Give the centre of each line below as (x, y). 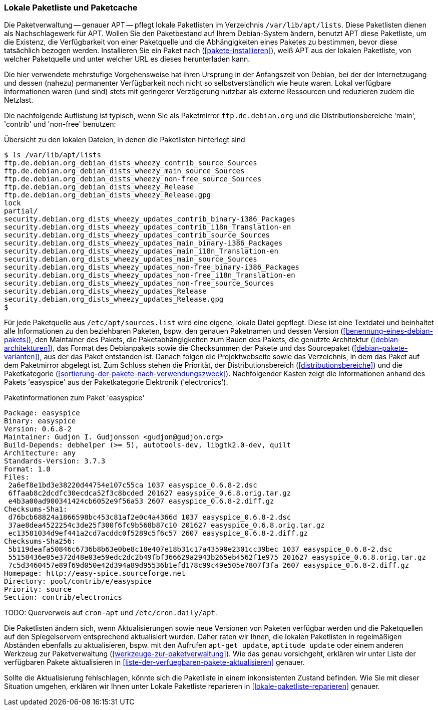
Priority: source (38, 589)
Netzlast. (19, 100)
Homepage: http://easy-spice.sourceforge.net (95, 573)
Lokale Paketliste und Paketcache (71, 8)
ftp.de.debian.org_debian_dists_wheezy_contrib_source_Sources (131, 163)
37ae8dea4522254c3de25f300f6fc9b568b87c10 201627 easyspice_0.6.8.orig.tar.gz (166, 525)
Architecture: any (40, 453)
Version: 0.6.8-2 (38, 429)
